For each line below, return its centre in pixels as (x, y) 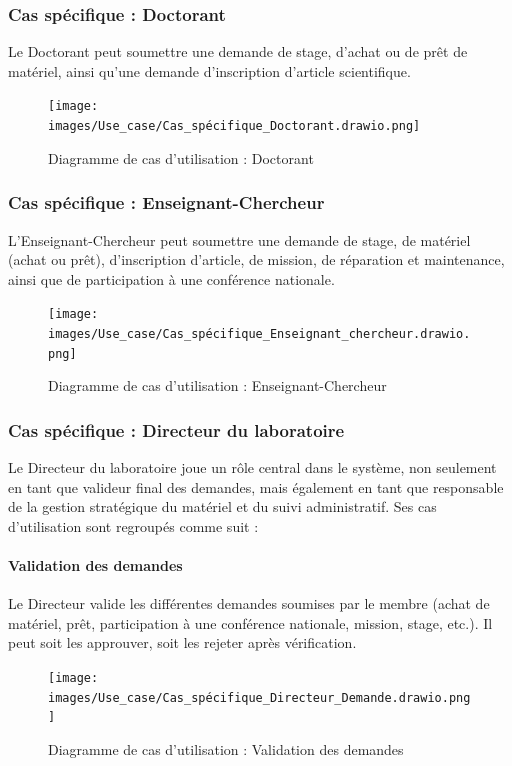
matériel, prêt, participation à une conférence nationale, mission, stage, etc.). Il (250, 622)
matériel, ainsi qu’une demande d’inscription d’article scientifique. (209, 70)
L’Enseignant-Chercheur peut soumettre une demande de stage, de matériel (239, 239)
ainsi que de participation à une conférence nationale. (171, 278)
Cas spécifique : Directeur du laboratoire (176, 429)
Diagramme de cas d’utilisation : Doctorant (181, 157)
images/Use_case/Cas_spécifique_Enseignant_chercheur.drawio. (259, 333)
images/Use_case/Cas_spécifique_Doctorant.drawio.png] (234, 126)
